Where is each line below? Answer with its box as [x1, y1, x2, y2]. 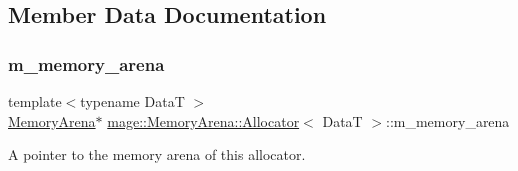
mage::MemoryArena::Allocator [107, 110, 300, 131]
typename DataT [80, 91, 185, 111]
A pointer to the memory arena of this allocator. [8, 144, 306, 165]
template [8, 91, 62, 111]
